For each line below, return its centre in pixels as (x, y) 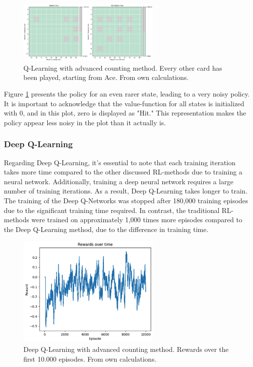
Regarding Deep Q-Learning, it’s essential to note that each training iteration (120, 162)
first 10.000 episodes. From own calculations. (90, 358)
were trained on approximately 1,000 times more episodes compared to (137, 220)
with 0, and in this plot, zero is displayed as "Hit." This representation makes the (125, 113)
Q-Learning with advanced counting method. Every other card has (123, 68)
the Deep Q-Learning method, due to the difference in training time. (106, 229)
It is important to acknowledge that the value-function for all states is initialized (124, 103)
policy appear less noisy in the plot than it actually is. (85, 122)
